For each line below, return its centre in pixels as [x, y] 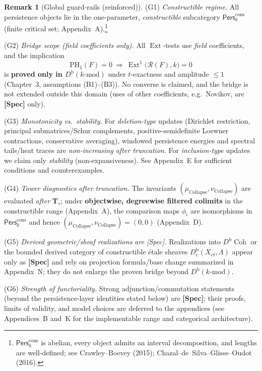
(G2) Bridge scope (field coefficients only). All [75, 45]
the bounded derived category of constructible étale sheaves [96, 252]
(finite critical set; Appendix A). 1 [56, 28]
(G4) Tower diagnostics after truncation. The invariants [90, 188]
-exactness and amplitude [170, 74]
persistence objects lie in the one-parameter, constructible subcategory [112, 16]
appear [243, 252]
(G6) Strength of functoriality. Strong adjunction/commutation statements [119, 288]
